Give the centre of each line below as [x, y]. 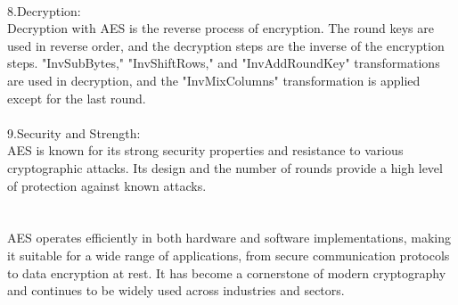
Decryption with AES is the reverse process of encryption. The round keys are [221, 28]
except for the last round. [77, 98]
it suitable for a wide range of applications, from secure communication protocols [229, 255]
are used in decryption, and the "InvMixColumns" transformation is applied [214, 80]
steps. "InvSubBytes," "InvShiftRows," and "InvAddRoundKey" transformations [224, 63]
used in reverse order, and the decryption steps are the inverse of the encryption [226, 45]
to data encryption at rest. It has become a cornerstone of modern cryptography [227, 272]
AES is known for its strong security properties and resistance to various [205, 150]
